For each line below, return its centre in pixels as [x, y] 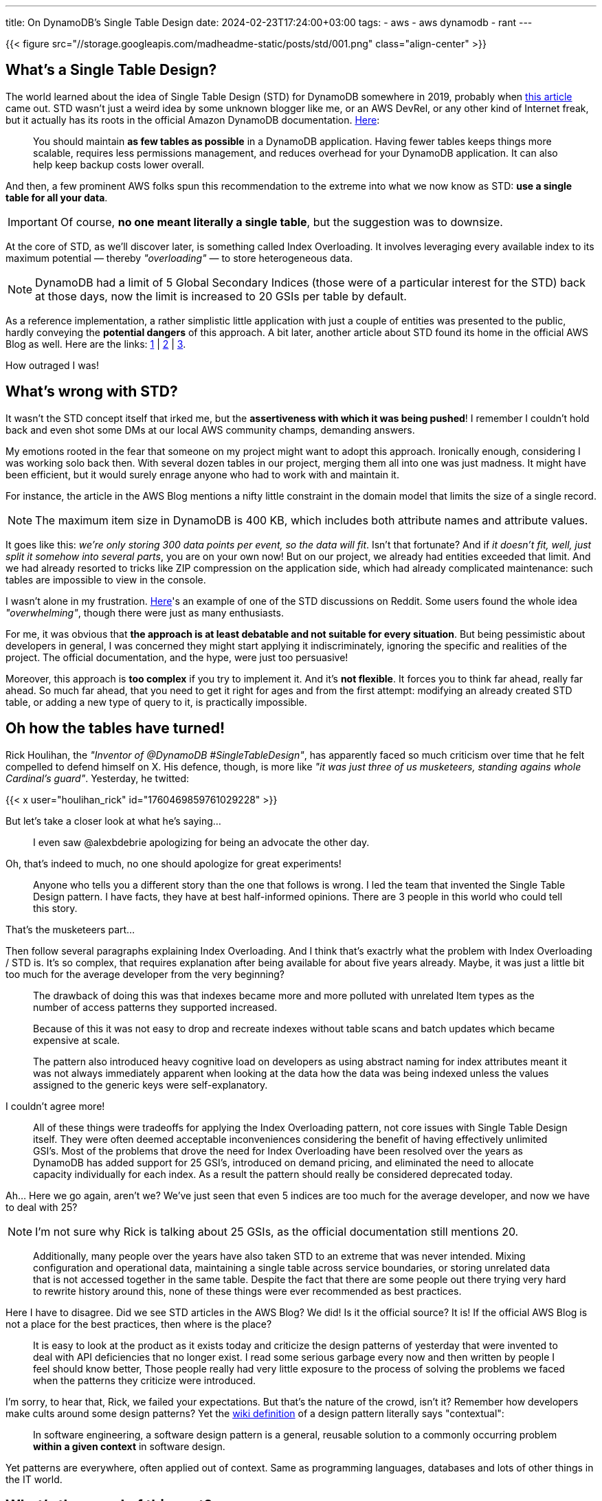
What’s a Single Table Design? [111, 70]
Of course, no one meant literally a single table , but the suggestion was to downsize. [281, 222]
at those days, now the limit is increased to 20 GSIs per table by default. [221, 296]
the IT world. [34, 1479]
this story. [55, 908]
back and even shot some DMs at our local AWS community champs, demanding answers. [210, 430]
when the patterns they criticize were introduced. [145, 1380]
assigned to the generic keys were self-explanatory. [150, 1085]
